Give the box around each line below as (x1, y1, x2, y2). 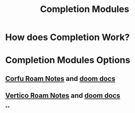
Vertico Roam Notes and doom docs (5, 91, 120, 100)
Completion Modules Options (5, 54, 130, 66)
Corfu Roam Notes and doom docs (5, 74, 116, 83)
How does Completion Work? (5, 31, 130, 43)
